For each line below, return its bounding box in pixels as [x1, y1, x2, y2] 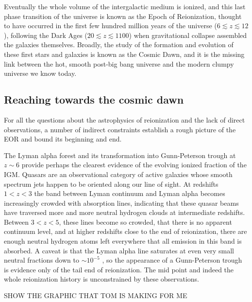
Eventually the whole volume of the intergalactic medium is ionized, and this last [4, 1, 246, 11]
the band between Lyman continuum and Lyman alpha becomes [34, 188, 225, 198]
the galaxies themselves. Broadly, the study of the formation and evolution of [4, 39, 234, 50]
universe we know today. [4, 68, 77, 78]
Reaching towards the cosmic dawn [4, 92, 184, 107]
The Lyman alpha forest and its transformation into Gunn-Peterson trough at [4, 150, 236, 160]
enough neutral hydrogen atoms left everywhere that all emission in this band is [4, 236, 242, 246]
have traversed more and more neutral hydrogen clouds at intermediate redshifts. [4, 207, 245, 217]
